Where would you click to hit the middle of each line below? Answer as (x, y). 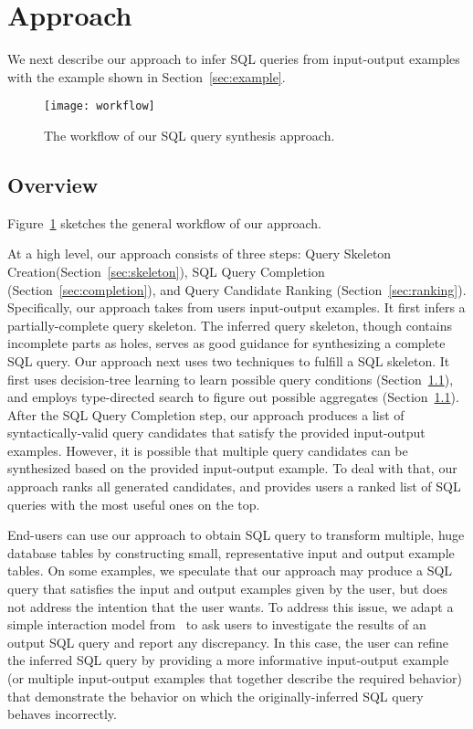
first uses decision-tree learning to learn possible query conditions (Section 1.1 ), (231, 379)
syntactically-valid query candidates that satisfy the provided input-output (216, 433)
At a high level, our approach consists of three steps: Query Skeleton (200, 254)
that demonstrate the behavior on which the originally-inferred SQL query (215, 696)
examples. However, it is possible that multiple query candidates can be (208, 450)
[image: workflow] (100, 106)
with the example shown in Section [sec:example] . (147, 76)
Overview (53, 184)
